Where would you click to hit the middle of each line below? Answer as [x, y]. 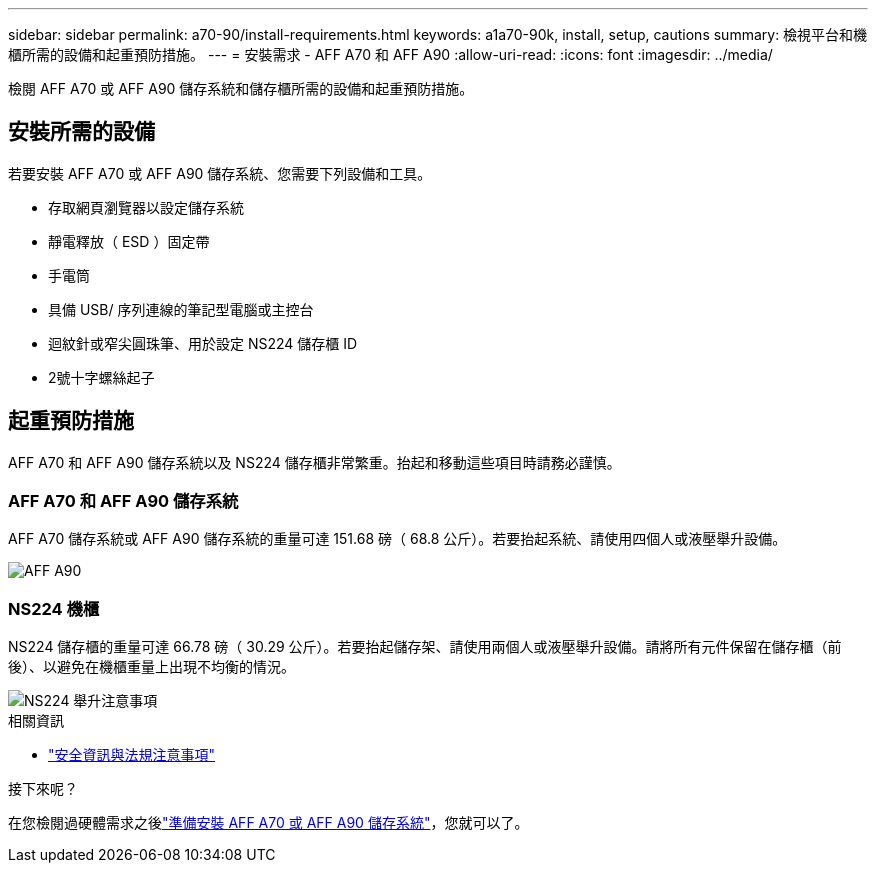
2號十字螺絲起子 [101, 377]
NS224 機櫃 [54, 608]
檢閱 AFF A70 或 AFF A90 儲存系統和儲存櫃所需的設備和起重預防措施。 [241, 88]
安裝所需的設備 [81, 132]
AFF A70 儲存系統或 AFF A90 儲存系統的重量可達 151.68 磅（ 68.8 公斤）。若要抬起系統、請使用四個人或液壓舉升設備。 [397, 539]
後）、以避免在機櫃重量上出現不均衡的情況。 [151, 667]
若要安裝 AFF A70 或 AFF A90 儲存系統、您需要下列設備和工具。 [220, 173]
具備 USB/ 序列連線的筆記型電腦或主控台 [181, 309]
